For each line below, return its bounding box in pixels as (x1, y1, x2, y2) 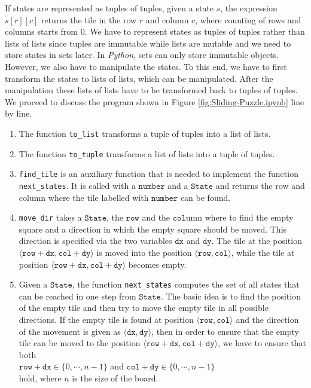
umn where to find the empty (185, 211, 294, 224)
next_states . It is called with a (19, 179, 136, 191)
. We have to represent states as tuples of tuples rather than (84, 25, 305, 38)
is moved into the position (96, 246, 192, 258)
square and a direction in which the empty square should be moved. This (19, 222, 287, 235)
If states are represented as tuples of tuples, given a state (5, 2, 214, 14)
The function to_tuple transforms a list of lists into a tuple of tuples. (19, 147, 275, 160)
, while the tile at (231, 246, 295, 258)
